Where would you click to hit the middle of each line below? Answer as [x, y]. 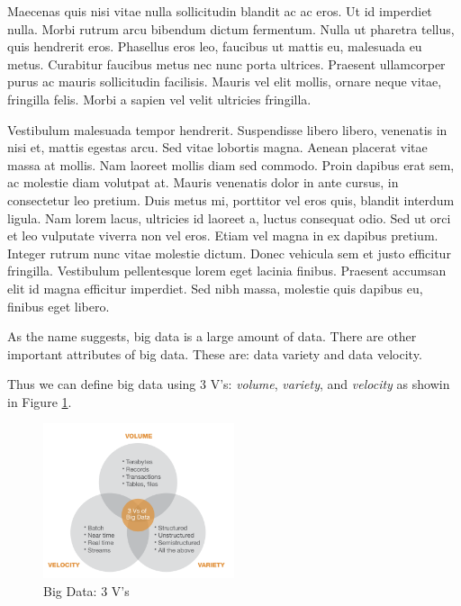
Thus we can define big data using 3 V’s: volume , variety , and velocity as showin [229, 384]
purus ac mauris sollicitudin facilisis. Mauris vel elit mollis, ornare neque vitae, [225, 81]
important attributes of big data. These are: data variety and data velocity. [215, 353]
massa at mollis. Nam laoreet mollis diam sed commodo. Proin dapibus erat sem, [231, 164]
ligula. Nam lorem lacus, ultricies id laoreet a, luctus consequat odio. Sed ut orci [229, 217]
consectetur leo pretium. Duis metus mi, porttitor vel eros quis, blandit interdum [231, 199]
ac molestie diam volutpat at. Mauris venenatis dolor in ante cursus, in [203, 182]
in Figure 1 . [40, 401]
